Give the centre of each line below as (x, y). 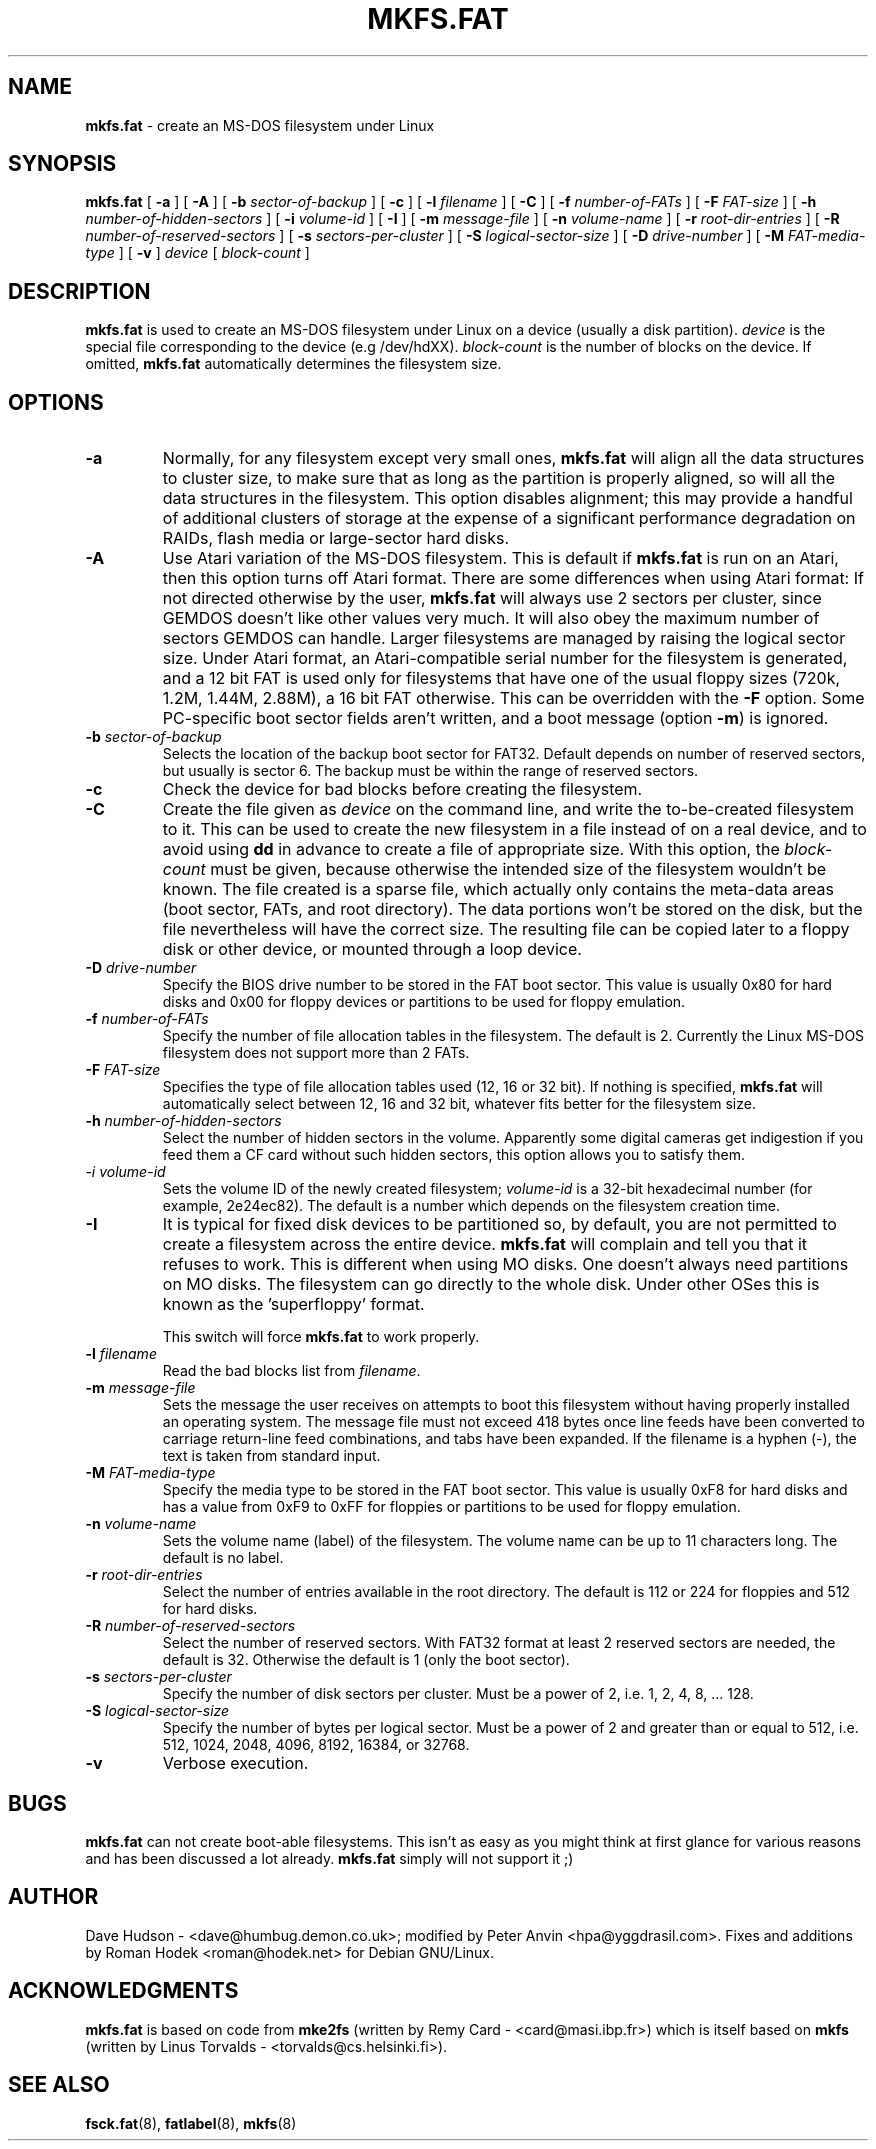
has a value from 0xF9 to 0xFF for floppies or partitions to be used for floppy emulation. (451, 1507)
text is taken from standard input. (271, 1456)
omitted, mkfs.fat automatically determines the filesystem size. (293, 364)
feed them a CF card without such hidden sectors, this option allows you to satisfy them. (453, 1155)
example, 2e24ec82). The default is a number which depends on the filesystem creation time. (471, 1206)
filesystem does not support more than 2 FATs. (316, 1053)
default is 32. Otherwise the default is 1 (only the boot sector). (366, 1660)
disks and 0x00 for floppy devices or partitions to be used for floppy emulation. (424, 1002)
